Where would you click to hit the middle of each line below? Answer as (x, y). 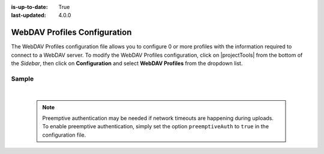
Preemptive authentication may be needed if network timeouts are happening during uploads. (158, 118)
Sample (22, 79)
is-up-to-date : (29, 7)
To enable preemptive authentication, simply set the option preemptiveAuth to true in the (156, 127)
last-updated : (28, 16)
